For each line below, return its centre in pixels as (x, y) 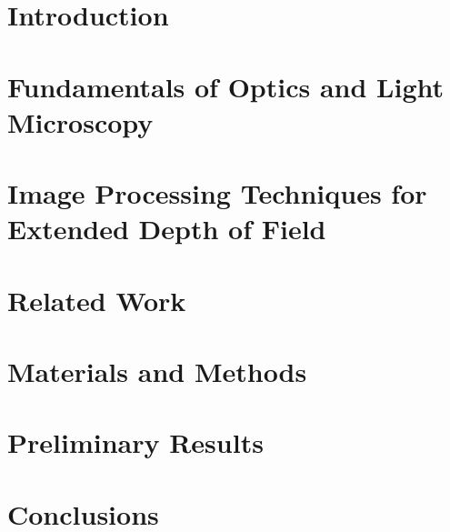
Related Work (97, 300)
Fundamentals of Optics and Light (226, 86)
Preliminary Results (135, 442)
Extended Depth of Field (167, 229)
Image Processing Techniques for (217, 193)
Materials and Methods (157, 371)
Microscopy (80, 121)
